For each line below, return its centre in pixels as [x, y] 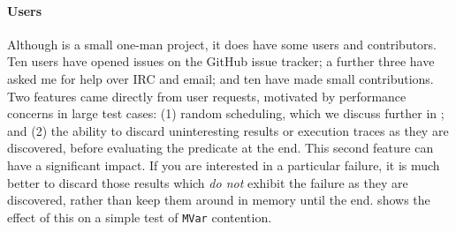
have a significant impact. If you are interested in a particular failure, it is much [224, 165]
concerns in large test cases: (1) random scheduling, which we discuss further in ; [226, 113]
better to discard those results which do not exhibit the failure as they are [208, 182]
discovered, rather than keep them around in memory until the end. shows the [219, 200]
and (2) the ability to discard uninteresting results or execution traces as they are [228, 130]
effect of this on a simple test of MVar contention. [140, 217]
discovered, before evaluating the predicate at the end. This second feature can [220, 148]
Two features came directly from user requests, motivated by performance [207, 96]
